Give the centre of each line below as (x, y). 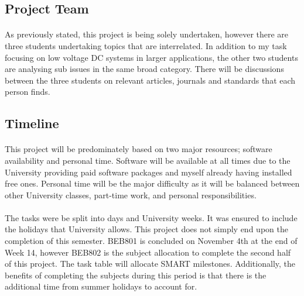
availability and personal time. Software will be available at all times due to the (148, 160)
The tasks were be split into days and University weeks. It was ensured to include (151, 217)
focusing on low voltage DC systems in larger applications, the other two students (151, 57)
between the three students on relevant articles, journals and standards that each (150, 80)
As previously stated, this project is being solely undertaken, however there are (147, 34)
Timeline (32, 123)
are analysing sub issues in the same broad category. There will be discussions (144, 69)
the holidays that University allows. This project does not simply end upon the (146, 229)
